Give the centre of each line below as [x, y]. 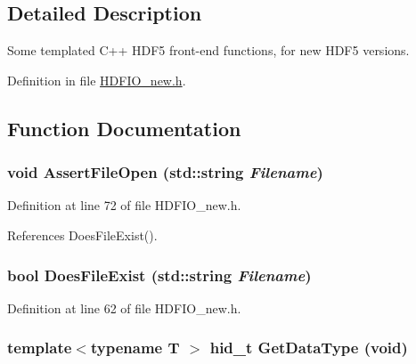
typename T [135, 348]
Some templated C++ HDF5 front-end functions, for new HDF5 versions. [208, 50]
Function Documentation [124, 128]
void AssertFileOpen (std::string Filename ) [165, 172]
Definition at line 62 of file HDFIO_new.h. [124, 307]
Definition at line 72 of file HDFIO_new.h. [124, 205]
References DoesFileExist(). [82, 235]
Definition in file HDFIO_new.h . [97, 80]
